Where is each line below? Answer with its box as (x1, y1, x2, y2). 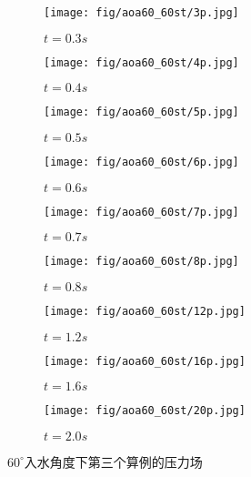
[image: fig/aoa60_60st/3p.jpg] (44, 6, 239, 19)
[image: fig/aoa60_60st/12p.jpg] (44, 304, 246, 318)
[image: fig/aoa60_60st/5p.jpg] (44, 106, 239, 119)
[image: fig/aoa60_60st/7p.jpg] (44, 205, 239, 218)
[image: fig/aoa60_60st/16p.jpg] (44, 354, 246, 368)
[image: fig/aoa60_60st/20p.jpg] (44, 404, 246, 418)
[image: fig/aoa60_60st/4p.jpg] (44, 56, 239, 69)
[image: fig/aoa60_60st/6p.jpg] (44, 155, 239, 168)
